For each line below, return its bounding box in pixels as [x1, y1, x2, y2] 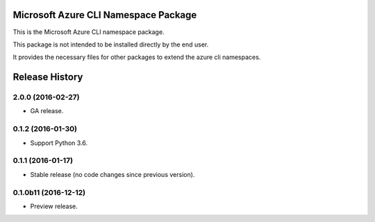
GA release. [30, 107, 64, 115]
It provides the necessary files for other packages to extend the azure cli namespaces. [12, 53, 261, 62]
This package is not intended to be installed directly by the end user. [12, 40, 209, 49]
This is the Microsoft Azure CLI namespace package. [12, 28, 165, 36]
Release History [12, 71, 83, 83]
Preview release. [30, 202, 78, 210]
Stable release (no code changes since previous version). [30, 170, 195, 178]
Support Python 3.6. [30, 139, 88, 147]
